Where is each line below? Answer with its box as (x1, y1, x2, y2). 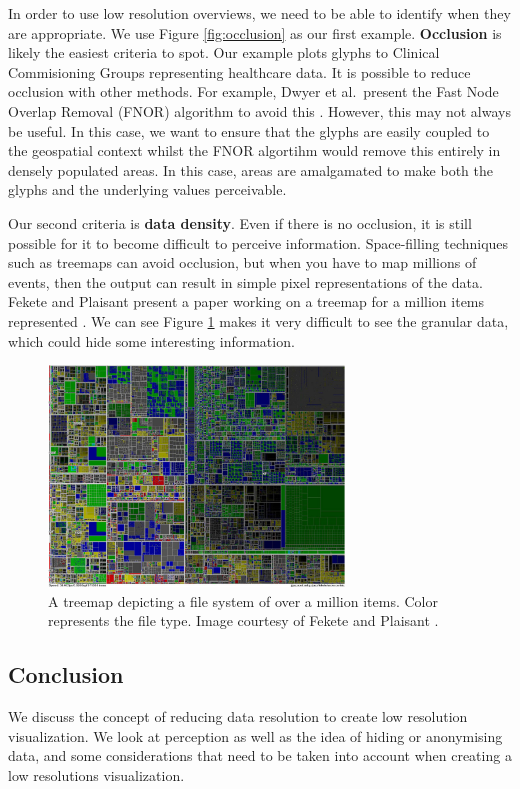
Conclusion (8, 659, 124, 690)
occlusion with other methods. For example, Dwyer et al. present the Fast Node (8, 81, 499, 102)
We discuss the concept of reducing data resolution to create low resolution (8, 706, 468, 727)
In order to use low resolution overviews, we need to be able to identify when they (8, 3, 511, 23)
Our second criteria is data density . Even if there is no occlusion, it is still (8, 212, 472, 233)
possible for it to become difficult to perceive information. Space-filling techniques (8, 232, 509, 253)
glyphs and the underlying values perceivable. (8, 179, 287, 200)
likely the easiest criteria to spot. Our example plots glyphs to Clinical (8, 42, 440, 63)
